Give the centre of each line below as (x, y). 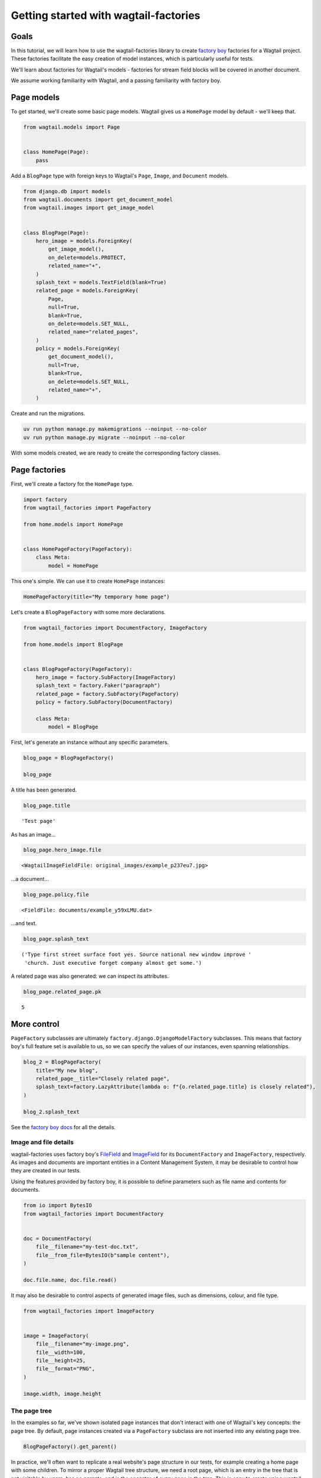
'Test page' (39, 821)
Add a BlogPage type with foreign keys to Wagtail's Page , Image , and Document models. (120, 176)
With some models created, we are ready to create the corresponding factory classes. (116, 453)
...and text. (24, 923)
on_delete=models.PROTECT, (87, 257)
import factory (45, 499)
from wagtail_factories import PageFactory (87, 508)
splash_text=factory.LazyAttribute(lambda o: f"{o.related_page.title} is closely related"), (176, 1087)
